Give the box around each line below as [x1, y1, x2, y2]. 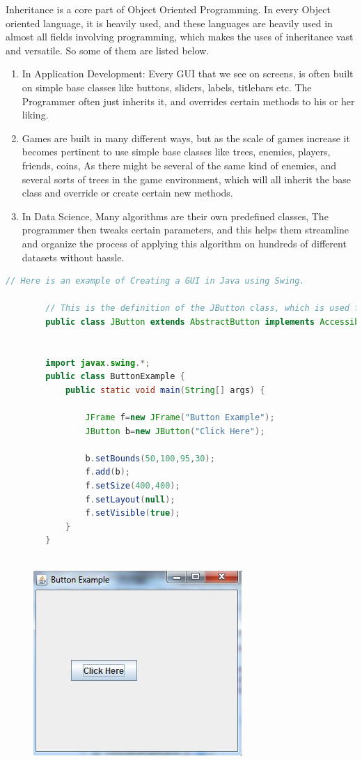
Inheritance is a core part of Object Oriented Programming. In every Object [6, 2, 331, 16]
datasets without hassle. [22, 249, 125, 264]
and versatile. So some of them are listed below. [6, 43, 210, 57]
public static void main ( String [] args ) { [65, 385, 265, 395]
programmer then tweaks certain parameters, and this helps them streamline [22, 222, 349, 237]
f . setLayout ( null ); [85, 494, 175, 505]
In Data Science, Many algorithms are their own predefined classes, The [22, 208, 329, 223]
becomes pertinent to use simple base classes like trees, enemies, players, [22, 144, 331, 159]
